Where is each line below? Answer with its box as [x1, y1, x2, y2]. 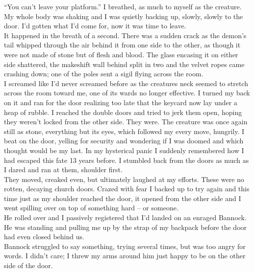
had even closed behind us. [4, 231, 84, 242]
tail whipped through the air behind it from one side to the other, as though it [4, 40, 241, 50]
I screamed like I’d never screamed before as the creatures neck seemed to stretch [4, 78, 248, 88]
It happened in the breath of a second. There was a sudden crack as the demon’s [4, 30, 247, 40]
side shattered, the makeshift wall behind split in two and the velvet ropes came [4, 59, 245, 69]
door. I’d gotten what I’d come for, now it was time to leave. [4, 21, 186, 31]
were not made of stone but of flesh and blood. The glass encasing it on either [4, 49, 238, 59]
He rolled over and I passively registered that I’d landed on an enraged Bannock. [4, 212, 247, 223]
